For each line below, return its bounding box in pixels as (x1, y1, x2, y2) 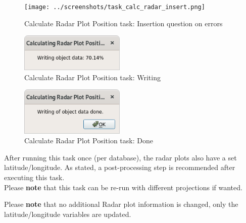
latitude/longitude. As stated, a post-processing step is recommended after (4, 162, 235, 173)
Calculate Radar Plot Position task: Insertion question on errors (24, 18, 223, 28)
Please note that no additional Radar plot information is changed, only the (4, 199, 238, 209)
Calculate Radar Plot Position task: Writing (24, 72, 161, 82)
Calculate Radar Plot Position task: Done (24, 135, 153, 146)
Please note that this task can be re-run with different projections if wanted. (4, 182, 242, 192)
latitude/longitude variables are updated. (4, 208, 131, 219)
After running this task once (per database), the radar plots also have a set (4, 152, 237, 162)
